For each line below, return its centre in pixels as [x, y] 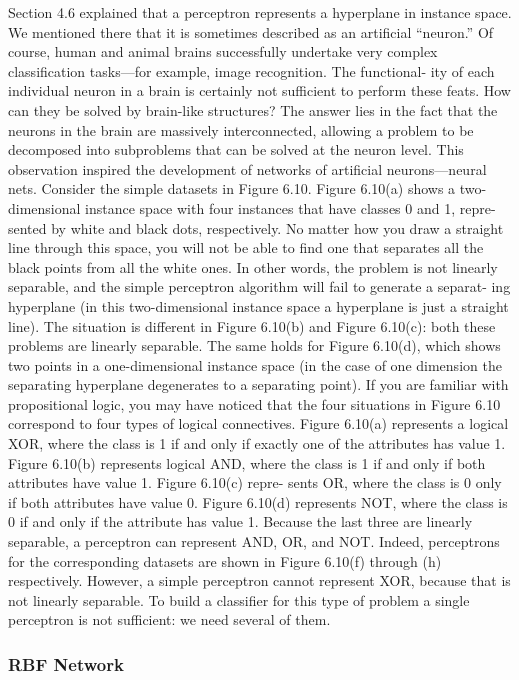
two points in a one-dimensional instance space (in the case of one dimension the [255, 364]
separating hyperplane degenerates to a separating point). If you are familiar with [258, 384]
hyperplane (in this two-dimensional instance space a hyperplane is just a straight [258, 305]
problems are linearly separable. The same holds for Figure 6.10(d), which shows [254, 345]
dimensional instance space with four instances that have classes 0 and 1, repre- [252, 207]
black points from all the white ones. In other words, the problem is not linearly [253, 266]
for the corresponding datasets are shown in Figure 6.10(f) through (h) [225, 560]
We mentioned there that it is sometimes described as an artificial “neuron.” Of [251, 31]
